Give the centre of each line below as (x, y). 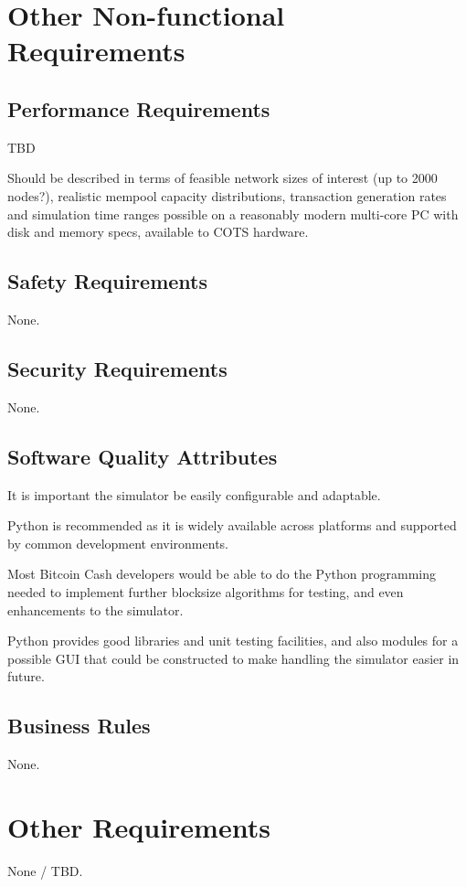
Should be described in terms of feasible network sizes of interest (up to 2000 (222, 178)
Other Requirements (139, 826)
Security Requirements (117, 368)
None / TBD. (45, 870)
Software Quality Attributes (143, 456)
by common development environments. (118, 543)
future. (26, 676)
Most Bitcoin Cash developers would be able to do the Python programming (222, 574)
